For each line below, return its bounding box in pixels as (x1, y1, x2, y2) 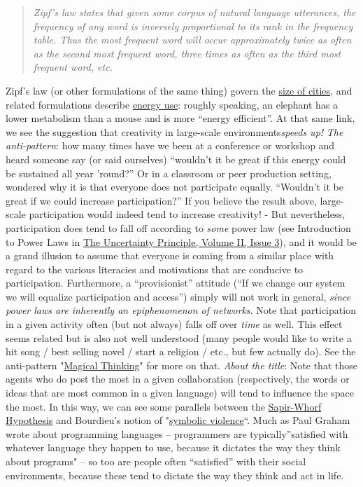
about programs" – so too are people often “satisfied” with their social (6, 454, 306, 468)
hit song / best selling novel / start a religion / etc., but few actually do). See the (6, 344, 356, 359)
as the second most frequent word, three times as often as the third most (33, 46, 341, 60)
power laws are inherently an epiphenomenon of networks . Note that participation (6, 303, 356, 317)
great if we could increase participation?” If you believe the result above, (6, 193, 317, 207)
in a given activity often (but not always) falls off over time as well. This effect (6, 317, 343, 331)
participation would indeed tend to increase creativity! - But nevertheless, (29, 207, 345, 221)
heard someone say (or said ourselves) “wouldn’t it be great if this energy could (6, 151, 346, 166)
